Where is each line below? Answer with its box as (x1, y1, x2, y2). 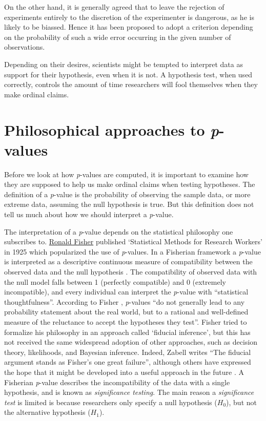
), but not (226, 396, 257, 407)
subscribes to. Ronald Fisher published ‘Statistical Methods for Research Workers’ (4, 236, 263, 247)
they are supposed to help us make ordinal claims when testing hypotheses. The (4, 179, 255, 190)
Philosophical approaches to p (4, 119, 219, 140)
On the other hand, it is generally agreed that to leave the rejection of (4, 2, 224, 12)
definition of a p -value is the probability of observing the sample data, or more (4, 188, 251, 199)
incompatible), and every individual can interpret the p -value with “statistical (4, 286, 249, 297)
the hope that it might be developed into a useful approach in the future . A (4, 366, 244, 377)
